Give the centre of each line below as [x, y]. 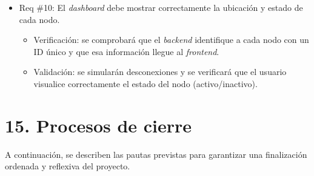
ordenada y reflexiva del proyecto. [68, 166]
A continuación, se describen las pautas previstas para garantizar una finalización [156, 154]
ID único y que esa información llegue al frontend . [126, 51]
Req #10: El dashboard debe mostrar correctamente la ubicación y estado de [161, 7]
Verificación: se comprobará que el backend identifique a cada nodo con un [171, 40]
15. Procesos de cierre [99, 125]
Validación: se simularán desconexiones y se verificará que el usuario [160, 72]
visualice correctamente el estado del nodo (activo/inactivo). [145, 83]
